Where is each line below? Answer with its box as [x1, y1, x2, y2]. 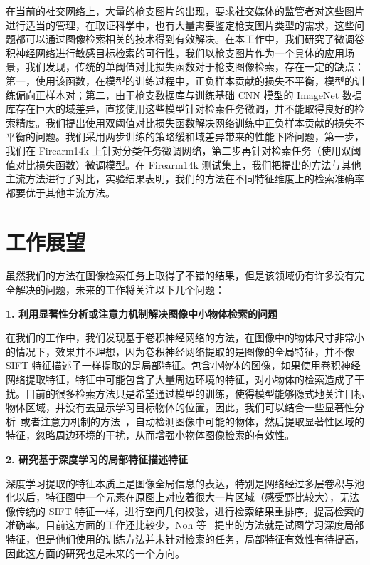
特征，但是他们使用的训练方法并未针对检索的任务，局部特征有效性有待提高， [6, 531, 364, 546]
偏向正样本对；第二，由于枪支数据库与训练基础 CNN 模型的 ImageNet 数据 [15, 87, 362, 102]
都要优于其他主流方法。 [6, 185, 115, 199]
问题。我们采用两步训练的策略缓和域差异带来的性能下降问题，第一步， [35, 129, 364, 144]
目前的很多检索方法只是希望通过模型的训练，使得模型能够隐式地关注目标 [25, 385, 364, 400]
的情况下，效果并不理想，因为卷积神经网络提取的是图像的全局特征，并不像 [6, 343, 354, 358]
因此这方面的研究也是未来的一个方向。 [6, 545, 185, 560]
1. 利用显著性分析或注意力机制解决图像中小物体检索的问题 [6, 306, 277, 321]
